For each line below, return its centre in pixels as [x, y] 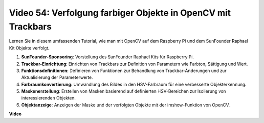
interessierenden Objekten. [48, 98]
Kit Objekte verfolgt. [29, 48]
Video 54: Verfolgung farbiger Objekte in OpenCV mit [120, 13]
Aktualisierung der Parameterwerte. [57, 77]
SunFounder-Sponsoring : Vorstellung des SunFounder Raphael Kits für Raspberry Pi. [108, 57]
